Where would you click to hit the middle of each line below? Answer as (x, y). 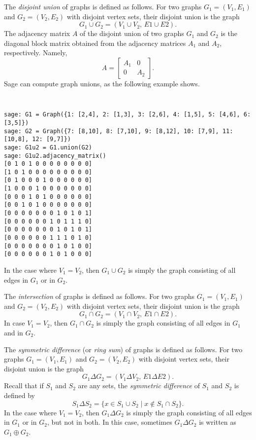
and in (14, 332)
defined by (20, 395)
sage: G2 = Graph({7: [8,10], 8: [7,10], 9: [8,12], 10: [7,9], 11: (119, 131)
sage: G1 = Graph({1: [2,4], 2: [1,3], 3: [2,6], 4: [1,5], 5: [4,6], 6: (128, 115)
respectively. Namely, (36, 53)
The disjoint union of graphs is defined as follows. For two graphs (103, 6)
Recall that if (24, 385)
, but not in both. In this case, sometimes (110, 422)
